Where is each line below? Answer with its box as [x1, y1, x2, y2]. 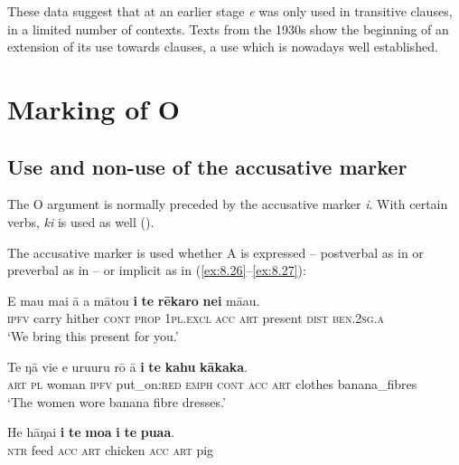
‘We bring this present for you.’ [7, 326, 179, 345]
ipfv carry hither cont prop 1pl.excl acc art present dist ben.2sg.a [7, 308, 385, 327]
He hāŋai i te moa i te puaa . [7, 422, 175, 441]
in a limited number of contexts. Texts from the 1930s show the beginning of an [7, 19, 449, 38]
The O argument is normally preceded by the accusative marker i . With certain [7, 195, 448, 214]
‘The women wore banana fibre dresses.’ [7, 392, 226, 411]
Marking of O [7, 90, 180, 127]
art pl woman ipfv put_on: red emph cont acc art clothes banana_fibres [7, 375, 417, 394]
